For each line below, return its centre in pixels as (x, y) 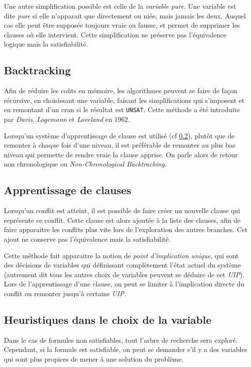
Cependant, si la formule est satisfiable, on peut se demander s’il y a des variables (126, 349)
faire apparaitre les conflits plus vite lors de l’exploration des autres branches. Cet (126, 229)
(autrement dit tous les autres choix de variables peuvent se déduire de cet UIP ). (124, 274)
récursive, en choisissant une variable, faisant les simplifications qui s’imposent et (124, 100)
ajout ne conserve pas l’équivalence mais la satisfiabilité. (87, 239)
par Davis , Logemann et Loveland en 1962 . (67, 119)
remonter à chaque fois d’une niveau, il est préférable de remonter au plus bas (120, 145)
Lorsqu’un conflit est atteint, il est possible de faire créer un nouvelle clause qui (122, 210)
